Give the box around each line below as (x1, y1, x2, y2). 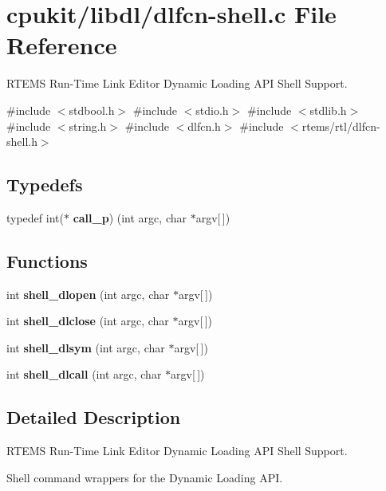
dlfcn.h (187, 117, 221, 134)
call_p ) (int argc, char (73, 209, 187, 226)
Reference (6, 29, 117, 61)
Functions (6, 248, 88, 273)
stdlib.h (309, 101, 347, 118)
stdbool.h (69, 101, 115, 118)
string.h (69, 117, 107, 134)
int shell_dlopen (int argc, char (6, 285, 170, 302)
